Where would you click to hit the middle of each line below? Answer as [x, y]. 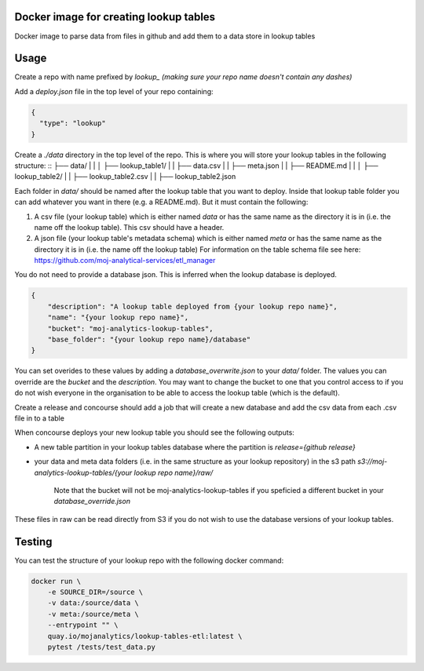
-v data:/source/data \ [93, 603]
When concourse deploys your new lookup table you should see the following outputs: [154, 432]
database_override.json [92, 501]
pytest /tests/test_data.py [102, 647]
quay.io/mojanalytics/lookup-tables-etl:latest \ [145, 636]
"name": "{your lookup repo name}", [118, 317]
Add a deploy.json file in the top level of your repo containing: [114, 91]
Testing [33, 542]
